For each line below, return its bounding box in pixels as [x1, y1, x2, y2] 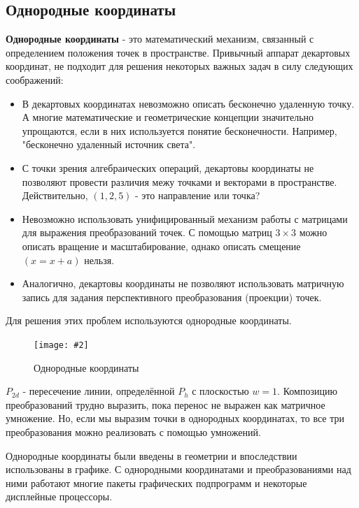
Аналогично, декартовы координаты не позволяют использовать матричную [22, 276, 344, 291]
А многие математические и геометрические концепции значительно [22, 110, 314, 124]
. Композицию [277, 384, 337, 398]
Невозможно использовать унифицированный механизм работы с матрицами [22, 211, 348, 226]
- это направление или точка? [135, 188, 260, 203]
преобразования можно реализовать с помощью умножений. [6, 424, 261, 439]
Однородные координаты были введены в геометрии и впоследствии [6, 448, 297, 463]
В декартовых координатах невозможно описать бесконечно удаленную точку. [22, 96, 355, 110]
